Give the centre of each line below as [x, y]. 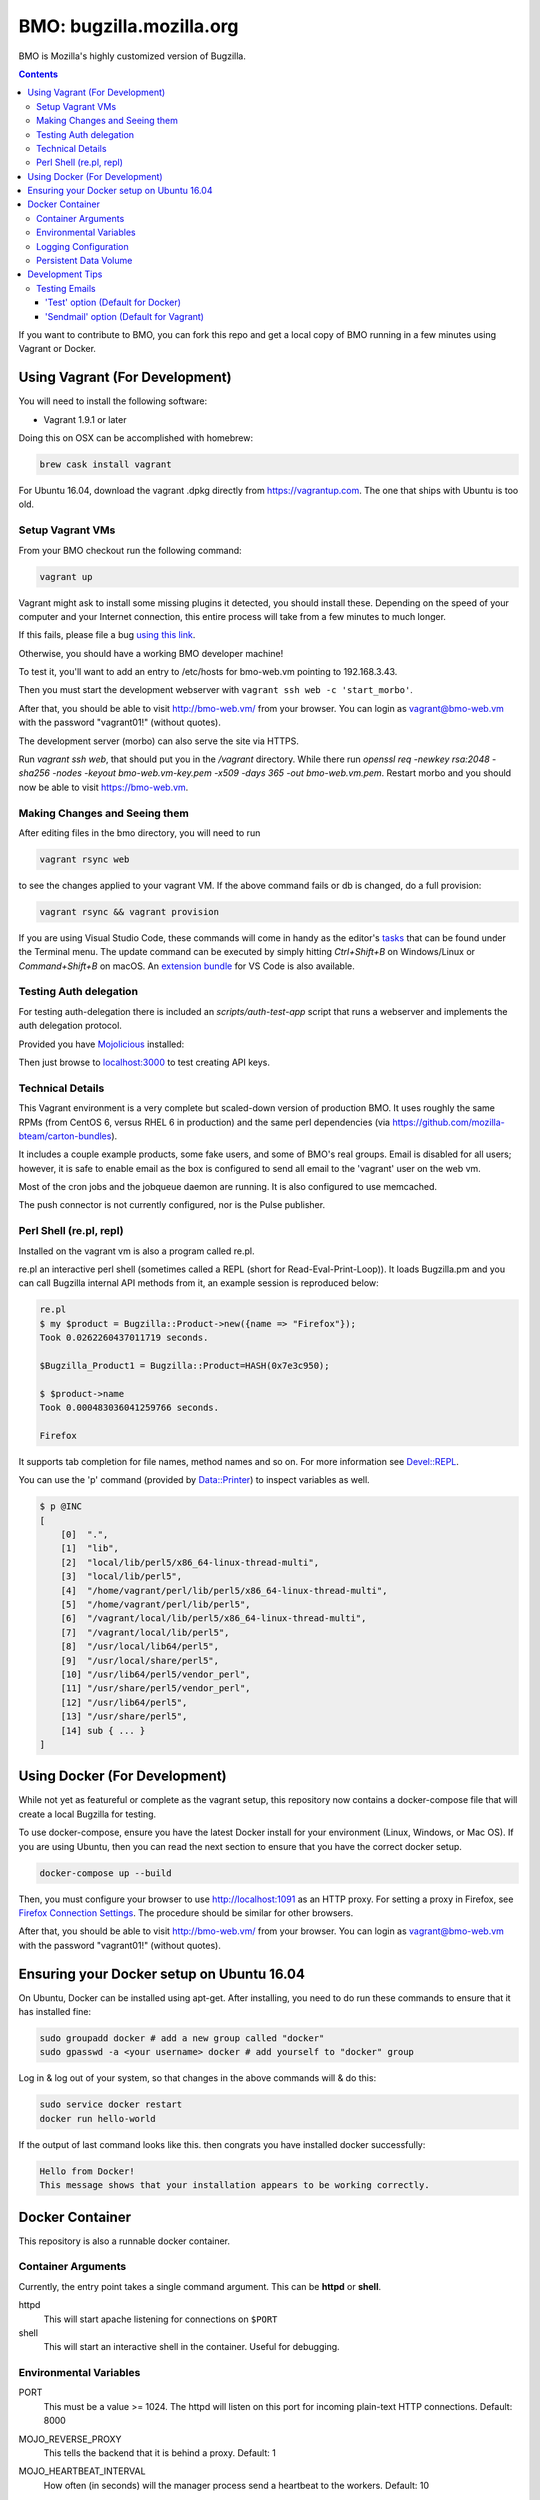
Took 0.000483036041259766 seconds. [129, 1408]
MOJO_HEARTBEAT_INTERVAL [82, 2471]
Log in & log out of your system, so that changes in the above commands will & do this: [197, 2078]
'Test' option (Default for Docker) [113, 302]
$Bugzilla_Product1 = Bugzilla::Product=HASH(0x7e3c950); [184, 1365]
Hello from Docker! [87, 2171]
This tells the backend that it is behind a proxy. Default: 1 [160, 2453]
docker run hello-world [98, 2118]
